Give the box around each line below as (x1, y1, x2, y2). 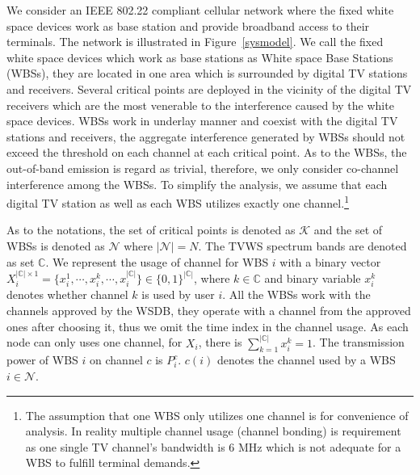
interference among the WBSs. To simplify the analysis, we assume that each (6, 175, 388, 192)
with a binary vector (279, 253, 381, 270)
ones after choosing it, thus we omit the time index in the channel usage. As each (6, 317, 409, 334)
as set (6, 253, 35, 270)
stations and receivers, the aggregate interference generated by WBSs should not (6, 128, 405, 145)
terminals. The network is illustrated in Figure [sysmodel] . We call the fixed (6, 33, 384, 50)
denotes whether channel (6, 286, 128, 303)
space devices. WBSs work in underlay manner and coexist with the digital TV (6, 112, 398, 129)
